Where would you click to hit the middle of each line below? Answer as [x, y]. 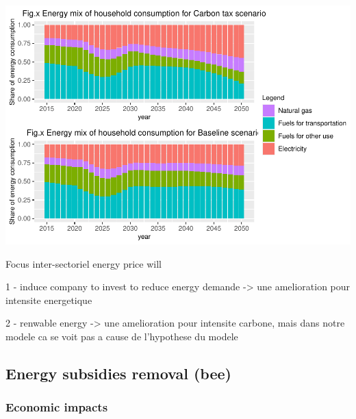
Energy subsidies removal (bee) [118, 373]
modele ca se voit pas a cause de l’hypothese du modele [122, 336]
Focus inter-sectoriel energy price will [84, 263]
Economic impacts [57, 407]
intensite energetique [49, 300]
